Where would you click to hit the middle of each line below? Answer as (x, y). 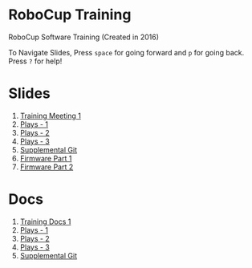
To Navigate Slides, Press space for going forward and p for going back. (126, 52)
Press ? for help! (35, 61)
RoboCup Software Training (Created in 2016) (83, 37)
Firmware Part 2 (47, 167)
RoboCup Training (70, 15)
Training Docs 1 (45, 221)
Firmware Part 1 (46, 158)
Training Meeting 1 (51, 116)
